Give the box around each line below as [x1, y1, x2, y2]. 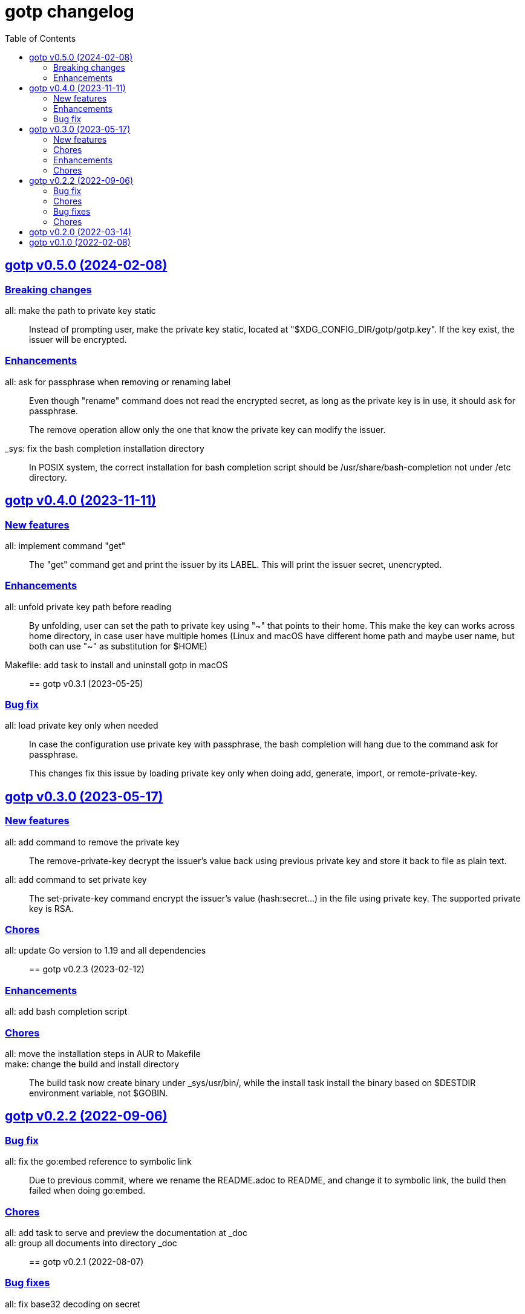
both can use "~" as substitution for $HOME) [29, 640, 207, 651]
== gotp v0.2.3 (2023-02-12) [29, 964, 145, 975]
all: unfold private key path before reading [5, 601, 172, 612]
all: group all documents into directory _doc [5, 1237, 177, 1248]
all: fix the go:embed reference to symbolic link [5, 1156, 192, 1167]
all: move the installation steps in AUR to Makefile [5, 1048, 201, 1059]
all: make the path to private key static [5, 305, 156, 316]
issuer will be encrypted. [29, 334, 127, 345]
